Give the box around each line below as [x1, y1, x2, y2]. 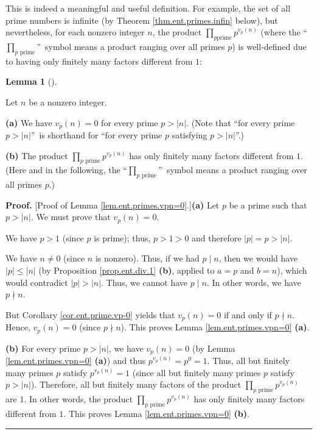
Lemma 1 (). [5, 75, 57, 88]
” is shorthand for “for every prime [30, 129, 162, 141]
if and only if [223, 308, 272, 321]
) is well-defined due [232, 40, 307, 52]
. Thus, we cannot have [101, 276, 188, 288]
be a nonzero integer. [29, 95, 107, 108]
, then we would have [218, 252, 298, 265]
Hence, [5, 321, 30, 333]
